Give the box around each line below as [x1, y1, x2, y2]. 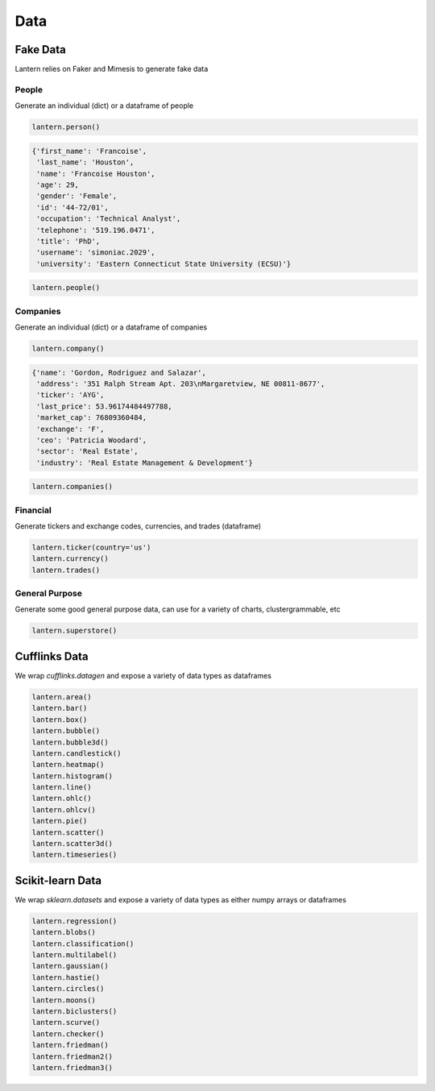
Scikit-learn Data [14, 873, 102, 887]
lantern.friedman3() [31, 1063, 113, 1072]
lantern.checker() [31, 1029, 105, 1039]
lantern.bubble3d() [31, 737, 109, 747]
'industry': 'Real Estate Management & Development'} [36, 458, 253, 467]
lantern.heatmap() [31, 760, 105, 770]
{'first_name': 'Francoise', [31, 146, 147, 156]
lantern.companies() [31, 482, 113, 492]
